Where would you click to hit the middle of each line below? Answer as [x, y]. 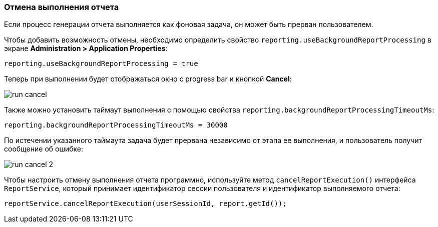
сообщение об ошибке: [44, 149]
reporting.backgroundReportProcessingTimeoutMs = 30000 [116, 125]
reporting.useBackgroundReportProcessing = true [101, 64]
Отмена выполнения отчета [62, 7]
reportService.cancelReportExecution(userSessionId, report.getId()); [145, 204]
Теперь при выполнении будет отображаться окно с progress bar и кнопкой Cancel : [148, 79]
